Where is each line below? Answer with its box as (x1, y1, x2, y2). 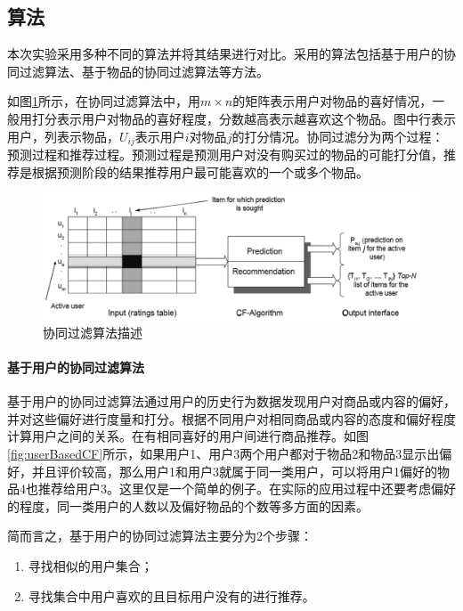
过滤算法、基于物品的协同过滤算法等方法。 (19, 61, 269, 80)
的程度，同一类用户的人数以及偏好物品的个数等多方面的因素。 (7, 496, 369, 515)
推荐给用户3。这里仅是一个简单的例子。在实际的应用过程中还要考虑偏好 (37, 479, 456, 498)
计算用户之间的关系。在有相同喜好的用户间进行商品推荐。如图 (7, 427, 369, 445)
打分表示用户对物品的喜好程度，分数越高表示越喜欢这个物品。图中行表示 (31, 109, 456, 127)
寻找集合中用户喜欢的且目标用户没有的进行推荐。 (28, 586, 315, 605)
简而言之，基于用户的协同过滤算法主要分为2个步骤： (7, 526, 313, 545)
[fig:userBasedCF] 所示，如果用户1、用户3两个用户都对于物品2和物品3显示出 (7, 444, 440, 462)
